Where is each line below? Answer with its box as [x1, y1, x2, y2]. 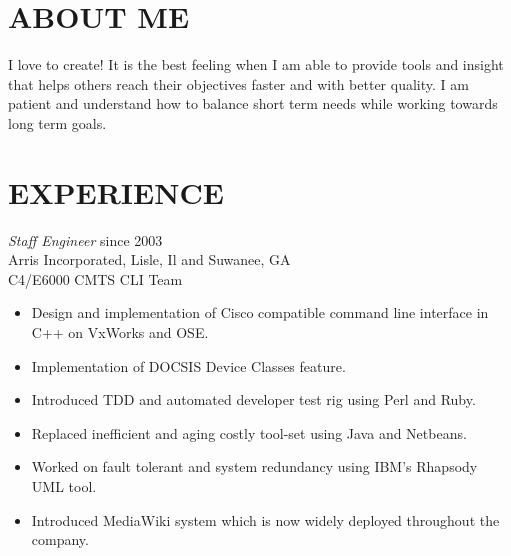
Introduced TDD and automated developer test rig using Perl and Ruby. [31, 389, 476, 410]
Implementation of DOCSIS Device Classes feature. [31, 355, 346, 376]
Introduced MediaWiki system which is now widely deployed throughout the [31, 509, 500, 530]
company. [31, 529, 89, 550]
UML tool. [31, 475, 97, 496]
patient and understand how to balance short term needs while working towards [8, 93, 498, 114]
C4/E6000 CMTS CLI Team [8, 268, 183, 289]
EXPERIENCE [8, 171, 224, 212]
